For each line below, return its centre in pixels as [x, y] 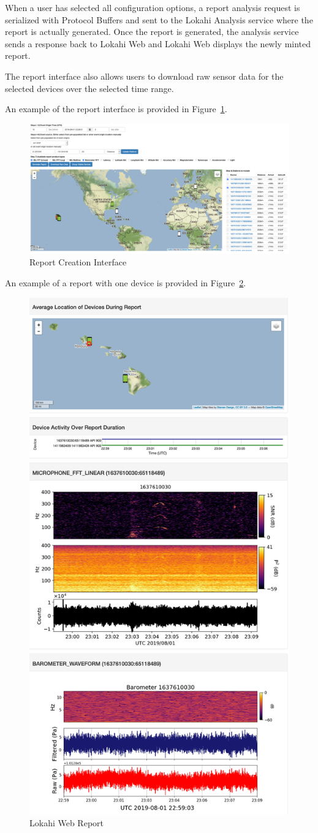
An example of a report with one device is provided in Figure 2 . [126, 282]
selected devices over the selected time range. [89, 88]
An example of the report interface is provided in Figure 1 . [116, 109]
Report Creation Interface [78, 262]
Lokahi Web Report [67, 823]
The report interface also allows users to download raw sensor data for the [144, 76]
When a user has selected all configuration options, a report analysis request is [153, 7]
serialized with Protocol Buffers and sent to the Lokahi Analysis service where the [159, 19]
